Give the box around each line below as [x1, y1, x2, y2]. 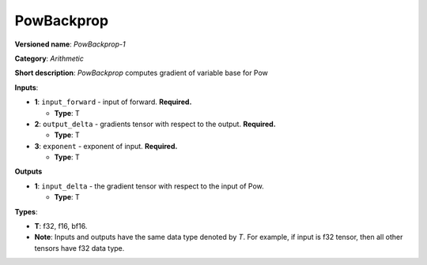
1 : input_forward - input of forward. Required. [34, 97, 192, 106]
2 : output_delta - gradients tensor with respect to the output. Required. [34, 119, 276, 129]
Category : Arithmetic [14, 54, 85, 63]
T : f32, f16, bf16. [34, 222, 88, 231]
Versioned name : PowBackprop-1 [14, 39, 126, 49]
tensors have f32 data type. [34, 243, 125, 252]
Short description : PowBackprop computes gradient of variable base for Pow [14, 68, 269, 78]
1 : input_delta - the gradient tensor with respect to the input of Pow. [34, 181, 264, 191]
